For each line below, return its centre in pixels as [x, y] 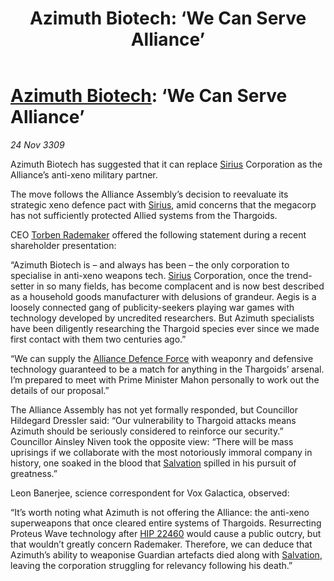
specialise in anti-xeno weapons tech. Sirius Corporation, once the [147, 275]
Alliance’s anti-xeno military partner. [84, 174]
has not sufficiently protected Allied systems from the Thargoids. [144, 215]
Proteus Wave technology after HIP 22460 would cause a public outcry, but [166, 533]
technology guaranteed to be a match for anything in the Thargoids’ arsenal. [167, 369]
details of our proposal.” [60, 390]
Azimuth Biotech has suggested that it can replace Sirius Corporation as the [166, 164]
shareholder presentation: [63, 245]
